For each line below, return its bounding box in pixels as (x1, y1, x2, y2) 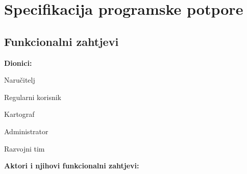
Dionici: (4, 57, 32, 68)
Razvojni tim (4, 143, 45, 154)
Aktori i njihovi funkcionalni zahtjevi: (4, 160, 139, 171)
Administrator (4, 126, 48, 136)
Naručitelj (4, 74, 35, 85)
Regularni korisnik (4, 91, 61, 102)
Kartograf (4, 109, 35, 119)
